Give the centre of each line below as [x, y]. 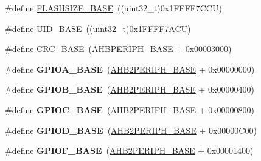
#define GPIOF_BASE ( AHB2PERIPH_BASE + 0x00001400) [129, 150]
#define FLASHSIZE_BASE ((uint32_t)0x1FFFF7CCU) [113, 8]
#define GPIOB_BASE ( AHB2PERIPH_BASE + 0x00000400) [130, 89]
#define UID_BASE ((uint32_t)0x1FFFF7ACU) [98, 28]
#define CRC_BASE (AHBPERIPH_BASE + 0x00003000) [118, 49]
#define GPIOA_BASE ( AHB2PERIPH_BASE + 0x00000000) [130, 69]
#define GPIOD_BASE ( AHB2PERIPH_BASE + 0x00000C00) [131, 130]
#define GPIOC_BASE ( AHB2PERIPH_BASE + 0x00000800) [130, 109]
